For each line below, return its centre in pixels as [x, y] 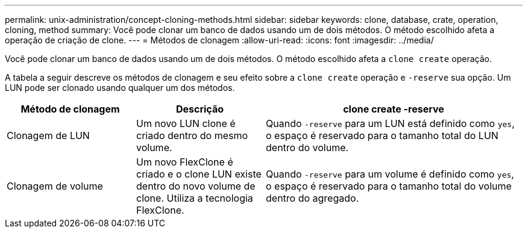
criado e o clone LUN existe [199, 174]
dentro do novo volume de [196, 186]
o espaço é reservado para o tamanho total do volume [389, 186]
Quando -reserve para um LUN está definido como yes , [390, 123]
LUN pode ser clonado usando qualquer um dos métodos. [120, 88]
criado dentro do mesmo [192, 135]
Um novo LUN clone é [186, 123]
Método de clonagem [70, 109]
